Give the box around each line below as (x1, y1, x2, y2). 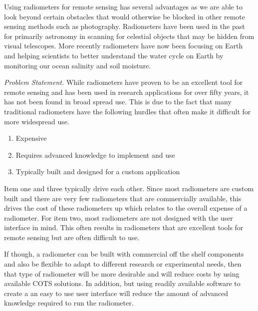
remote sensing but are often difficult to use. (4, 232, 140, 242)
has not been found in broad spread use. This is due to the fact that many (4, 96, 232, 107)
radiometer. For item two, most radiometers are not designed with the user (4, 212, 233, 223)
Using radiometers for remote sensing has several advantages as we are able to (4, 1, 243, 11)
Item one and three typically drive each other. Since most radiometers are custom (4, 183, 254, 193)
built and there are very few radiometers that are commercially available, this (4, 193, 242, 203)
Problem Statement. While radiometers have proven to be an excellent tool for (4, 77, 243, 87)
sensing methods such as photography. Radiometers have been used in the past (4, 21, 245, 31)
